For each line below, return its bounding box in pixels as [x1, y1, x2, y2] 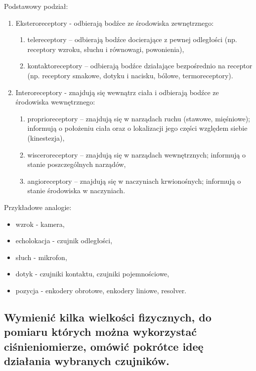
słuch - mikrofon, [15, 252, 67, 262]
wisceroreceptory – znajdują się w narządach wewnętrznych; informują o [27, 149, 246, 159]
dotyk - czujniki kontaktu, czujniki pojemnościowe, [15, 268, 170, 279]
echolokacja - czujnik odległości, [15, 235, 113, 246]
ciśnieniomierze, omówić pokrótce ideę [4, 338, 204, 354]
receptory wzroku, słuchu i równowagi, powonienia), [27, 44, 184, 54]
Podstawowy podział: [4, 1, 68, 11]
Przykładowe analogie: [4, 202, 72, 212]
